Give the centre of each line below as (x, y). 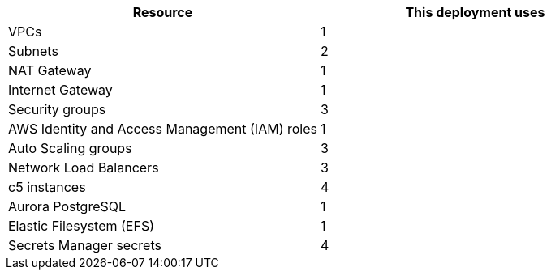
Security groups (57, 109)
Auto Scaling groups (70, 148)
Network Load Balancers (84, 168)
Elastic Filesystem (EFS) (81, 226)
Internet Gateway (60, 90)
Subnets (33, 51)
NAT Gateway (50, 70)
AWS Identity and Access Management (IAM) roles (163, 129)
